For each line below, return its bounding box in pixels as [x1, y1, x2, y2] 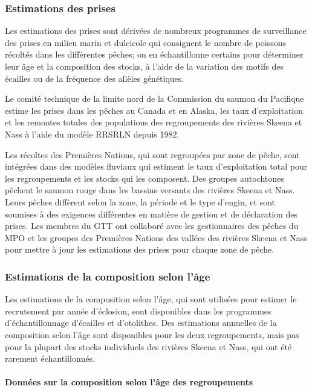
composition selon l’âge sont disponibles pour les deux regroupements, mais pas [5, 328, 299, 341]
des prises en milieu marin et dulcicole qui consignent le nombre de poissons [5, 36, 286, 48]
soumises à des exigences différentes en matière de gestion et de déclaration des [5, 207, 298, 220]
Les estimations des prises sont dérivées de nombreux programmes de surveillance [5, 24, 307, 37]
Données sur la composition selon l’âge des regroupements [5, 376, 253, 388]
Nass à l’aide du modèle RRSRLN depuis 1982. [5, 127, 180, 140]
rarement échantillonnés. [5, 352, 96, 365]
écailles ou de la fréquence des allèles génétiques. [5, 71, 184, 84]
